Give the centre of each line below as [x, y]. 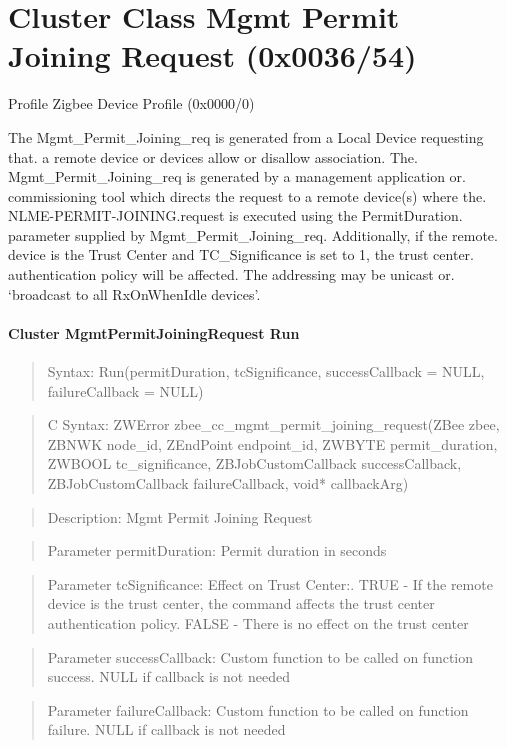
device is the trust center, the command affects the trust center [241, 603]
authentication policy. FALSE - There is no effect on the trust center [258, 622]
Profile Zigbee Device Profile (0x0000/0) [131, 103]
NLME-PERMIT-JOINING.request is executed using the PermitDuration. [235, 215]
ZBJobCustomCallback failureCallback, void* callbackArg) [228, 483]
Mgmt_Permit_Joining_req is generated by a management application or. [237, 176]
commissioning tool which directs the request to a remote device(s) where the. [247, 195]
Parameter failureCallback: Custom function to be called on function [258, 709]
